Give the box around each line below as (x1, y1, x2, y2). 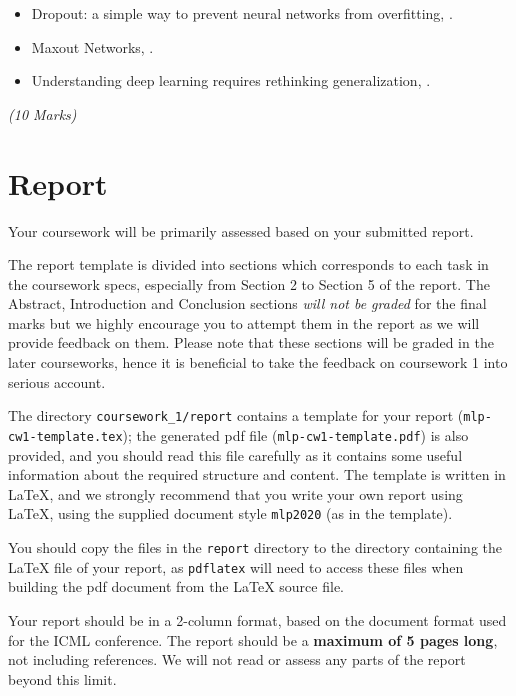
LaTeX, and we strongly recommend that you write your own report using (8, 483, 463, 504)
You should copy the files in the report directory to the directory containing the (8, 537, 503, 557)
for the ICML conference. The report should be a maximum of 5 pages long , (8, 629, 498, 650)
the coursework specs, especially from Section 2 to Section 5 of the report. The (8, 273, 490, 294)
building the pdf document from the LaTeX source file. (8, 576, 344, 597)
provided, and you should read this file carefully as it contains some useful (8, 444, 463, 465)
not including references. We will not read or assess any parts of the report (8, 649, 466, 670)
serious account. (8, 371, 106, 392)
